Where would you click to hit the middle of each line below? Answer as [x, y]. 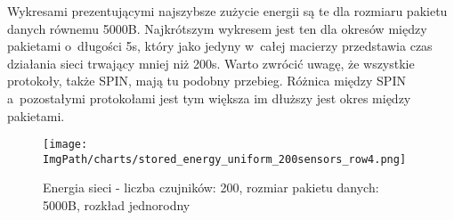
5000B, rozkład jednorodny [117, 205]
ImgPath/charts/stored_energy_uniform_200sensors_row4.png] [225, 159]
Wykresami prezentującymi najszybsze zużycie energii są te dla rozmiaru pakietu [227, 11]
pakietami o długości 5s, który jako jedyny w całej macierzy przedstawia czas [220, 46]
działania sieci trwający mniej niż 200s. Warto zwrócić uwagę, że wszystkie [211, 63]
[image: [65, 145]
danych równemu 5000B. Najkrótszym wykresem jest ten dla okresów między [217, 28]
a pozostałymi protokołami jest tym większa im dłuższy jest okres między [209, 98]
